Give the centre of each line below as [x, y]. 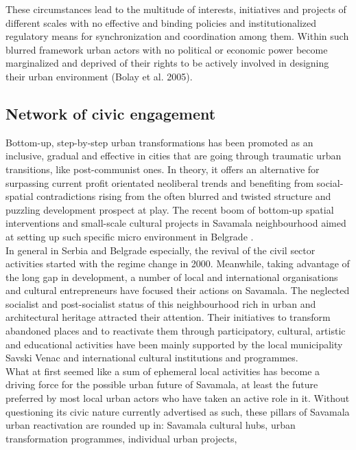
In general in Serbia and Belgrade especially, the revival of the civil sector [161, 250]
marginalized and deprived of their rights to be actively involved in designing [167, 63]
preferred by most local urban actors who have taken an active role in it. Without [178, 398]
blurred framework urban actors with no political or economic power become [167, 49]
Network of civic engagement [111, 113]
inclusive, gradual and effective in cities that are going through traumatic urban [174, 156]
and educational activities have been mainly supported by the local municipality [174, 344]
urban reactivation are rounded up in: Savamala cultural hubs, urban [151, 425]
